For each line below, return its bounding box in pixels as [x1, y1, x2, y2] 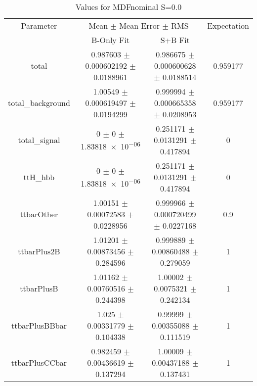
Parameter [21, 20, 57, 31]
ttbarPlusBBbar [11, 320, 67, 331]
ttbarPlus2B [18, 245, 60, 257]
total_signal [18, 134, 60, 145]
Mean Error [119, 20, 160, 31]
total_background [8, 97, 70, 108]
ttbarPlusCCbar [11, 357, 67, 368]
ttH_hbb [23, 171, 55, 183]
